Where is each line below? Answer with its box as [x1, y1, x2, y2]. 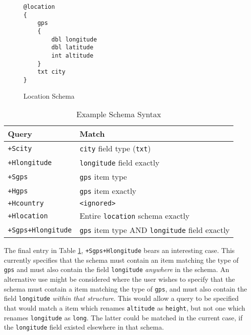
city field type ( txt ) [79, 143, 151, 154]
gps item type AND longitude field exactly [79, 224, 230, 236]
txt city [37, 68, 65, 76]
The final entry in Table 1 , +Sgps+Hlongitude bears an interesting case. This [4, 245, 235, 255]
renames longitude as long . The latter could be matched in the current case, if [4, 312, 243, 322]
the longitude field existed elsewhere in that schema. [4, 322, 164, 332]
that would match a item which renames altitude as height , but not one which [4, 302, 245, 313]
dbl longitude [51, 36, 97, 43]
